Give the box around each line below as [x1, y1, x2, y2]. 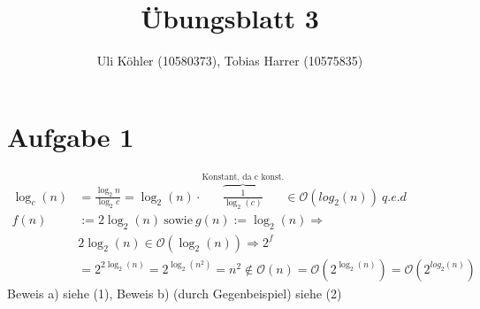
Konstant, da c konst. [202, 173, 285, 182]
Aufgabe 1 [7, 118, 134, 154]
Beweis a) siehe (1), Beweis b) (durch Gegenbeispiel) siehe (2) [7, 283, 342, 302]
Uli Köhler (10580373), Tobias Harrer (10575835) [96, 51, 363, 70]
